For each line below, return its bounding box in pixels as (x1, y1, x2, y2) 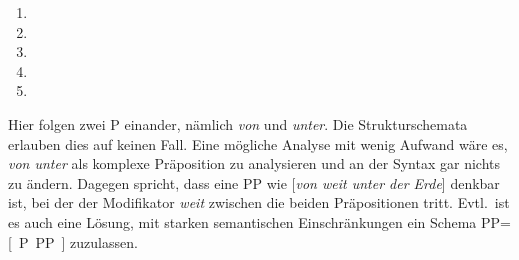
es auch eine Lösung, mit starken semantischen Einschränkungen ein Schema (8, 211, 477, 232)
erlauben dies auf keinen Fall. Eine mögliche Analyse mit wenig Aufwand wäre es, (8, 133, 508, 154)
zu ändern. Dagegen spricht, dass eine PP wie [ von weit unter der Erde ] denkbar (8, 172, 500, 193)
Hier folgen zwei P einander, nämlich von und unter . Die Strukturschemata (8, 113, 468, 134)
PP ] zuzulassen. (35, 231, 138, 252)
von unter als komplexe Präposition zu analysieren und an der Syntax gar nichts (8, 153, 500, 174)
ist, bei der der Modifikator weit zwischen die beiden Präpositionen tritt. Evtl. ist (8, 192, 510, 213)
